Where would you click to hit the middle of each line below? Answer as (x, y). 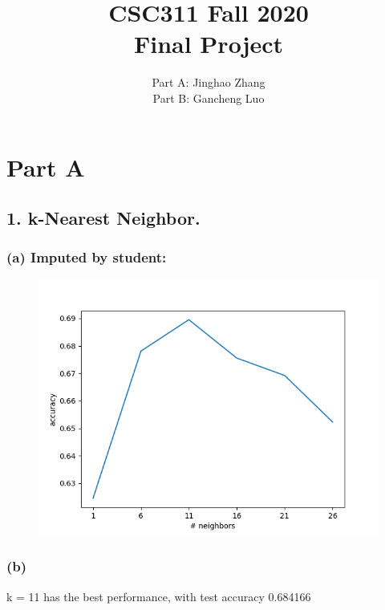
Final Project (209, 44)
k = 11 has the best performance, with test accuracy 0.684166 (159, 596)
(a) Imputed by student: (87, 257)
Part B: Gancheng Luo (209, 98)
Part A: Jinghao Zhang (209, 82)
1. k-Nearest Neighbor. (103, 218)
